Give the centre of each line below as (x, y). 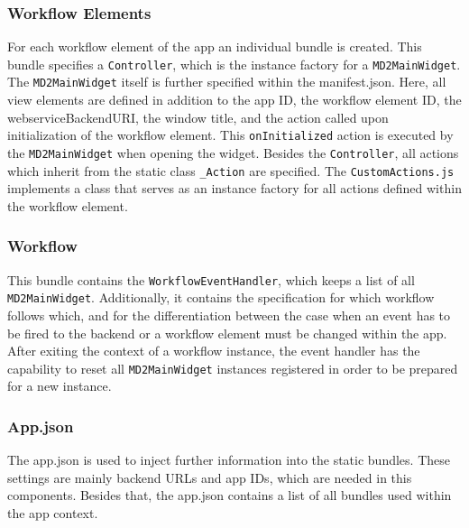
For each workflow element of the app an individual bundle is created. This (215, 46)
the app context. (53, 513)
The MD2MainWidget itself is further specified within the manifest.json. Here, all (227, 82)
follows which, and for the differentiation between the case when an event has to (229, 315)
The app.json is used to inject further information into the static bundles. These (229, 460)
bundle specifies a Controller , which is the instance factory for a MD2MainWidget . (234, 64)
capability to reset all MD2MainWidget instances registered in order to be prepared (233, 368)
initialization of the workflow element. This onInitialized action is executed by (230, 135)
